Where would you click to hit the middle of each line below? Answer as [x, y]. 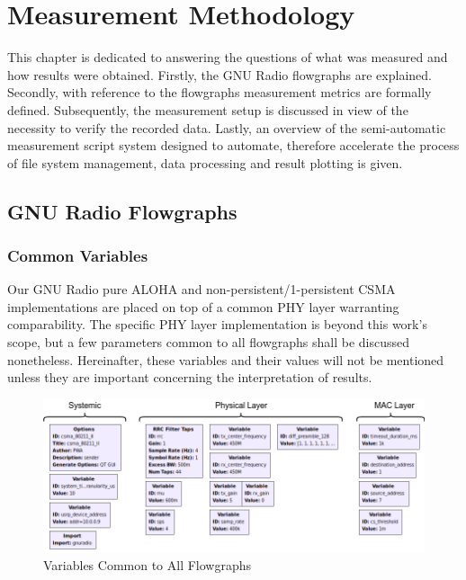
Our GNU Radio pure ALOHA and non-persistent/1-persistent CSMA [202, 289]
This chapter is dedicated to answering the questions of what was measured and [228, 57]
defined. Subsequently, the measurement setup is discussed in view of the [208, 109]
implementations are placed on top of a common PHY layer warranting [203, 306]
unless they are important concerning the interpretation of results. [190, 377]
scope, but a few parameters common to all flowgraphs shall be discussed [209, 342]
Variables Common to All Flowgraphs [148, 565]
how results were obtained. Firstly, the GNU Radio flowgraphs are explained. [220, 74]
